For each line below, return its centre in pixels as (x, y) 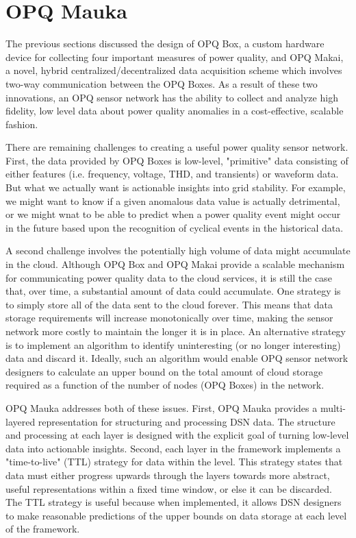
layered (21, 421)
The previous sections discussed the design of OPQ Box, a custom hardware (165, 44)
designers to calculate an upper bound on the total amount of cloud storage (164, 371)
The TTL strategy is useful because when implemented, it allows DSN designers (174, 502)
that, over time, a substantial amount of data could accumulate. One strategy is (173, 291)
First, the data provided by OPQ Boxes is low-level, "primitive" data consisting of (177, 160)
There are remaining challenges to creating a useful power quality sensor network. (177, 147)
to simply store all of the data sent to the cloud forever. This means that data (169, 304)
